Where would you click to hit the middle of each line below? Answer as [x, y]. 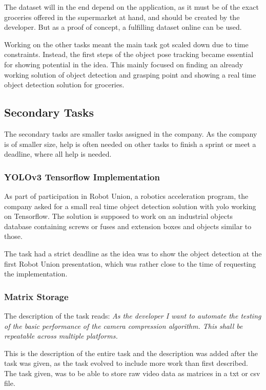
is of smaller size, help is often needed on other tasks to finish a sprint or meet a [130, 144]
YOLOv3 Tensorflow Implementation [82, 177]
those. [13, 236]
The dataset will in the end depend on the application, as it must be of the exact [131, 7]
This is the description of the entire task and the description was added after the [131, 353]
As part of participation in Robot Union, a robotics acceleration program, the [126, 196]
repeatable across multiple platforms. [61, 336]
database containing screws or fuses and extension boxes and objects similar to [128, 226]
